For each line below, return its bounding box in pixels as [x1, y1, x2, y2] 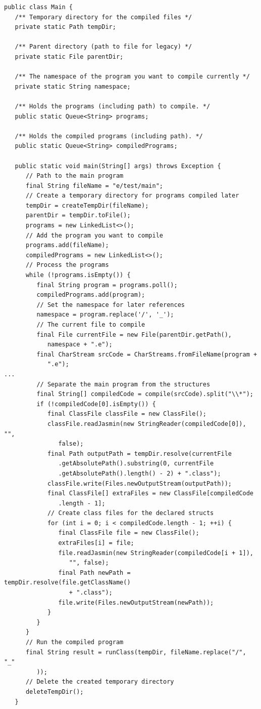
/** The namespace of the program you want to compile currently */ [15, 73, 250, 81]
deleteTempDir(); [25, 688, 84, 695]
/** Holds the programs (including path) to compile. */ [15, 102, 211, 110]
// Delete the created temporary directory [25, 678, 174, 686]
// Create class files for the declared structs [47, 509, 214, 517]
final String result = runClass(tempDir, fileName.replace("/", [25, 648, 246, 656]
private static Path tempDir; [15, 23, 116, 31]
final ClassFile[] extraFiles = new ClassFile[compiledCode [47, 490, 253, 497]
